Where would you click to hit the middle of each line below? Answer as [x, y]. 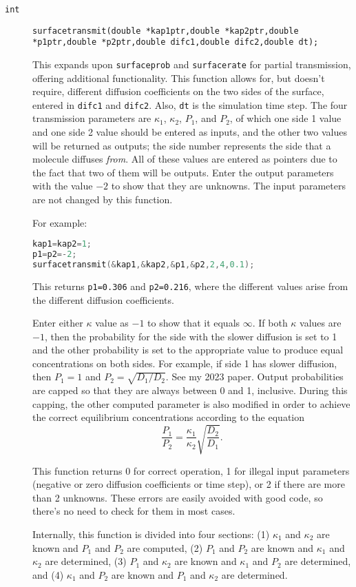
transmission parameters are [92, 118]
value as [112, 323]
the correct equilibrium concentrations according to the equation [169, 417]
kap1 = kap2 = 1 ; [62, 244]
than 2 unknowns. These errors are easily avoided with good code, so [178, 497]
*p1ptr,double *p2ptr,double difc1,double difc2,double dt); [176, 42]
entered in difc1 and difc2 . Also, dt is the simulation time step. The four [190, 104]
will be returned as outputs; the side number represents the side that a [182, 145]
